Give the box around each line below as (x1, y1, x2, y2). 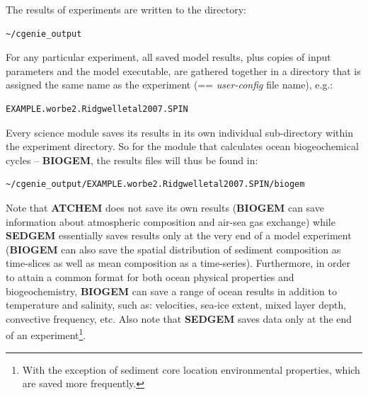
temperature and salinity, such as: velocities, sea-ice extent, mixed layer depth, (6, 297, 347, 312)
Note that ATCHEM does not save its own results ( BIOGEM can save (6, 200, 324, 214)
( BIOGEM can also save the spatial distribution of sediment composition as (6, 241, 341, 256)
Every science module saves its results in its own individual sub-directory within (6, 125, 353, 139)
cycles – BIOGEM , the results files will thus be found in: (6, 152, 258, 167)
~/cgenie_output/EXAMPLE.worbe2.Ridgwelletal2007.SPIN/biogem (6, 179, 305, 190)
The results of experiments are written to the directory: (6, 2, 246, 16)
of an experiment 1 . (6, 326, 86, 342)
